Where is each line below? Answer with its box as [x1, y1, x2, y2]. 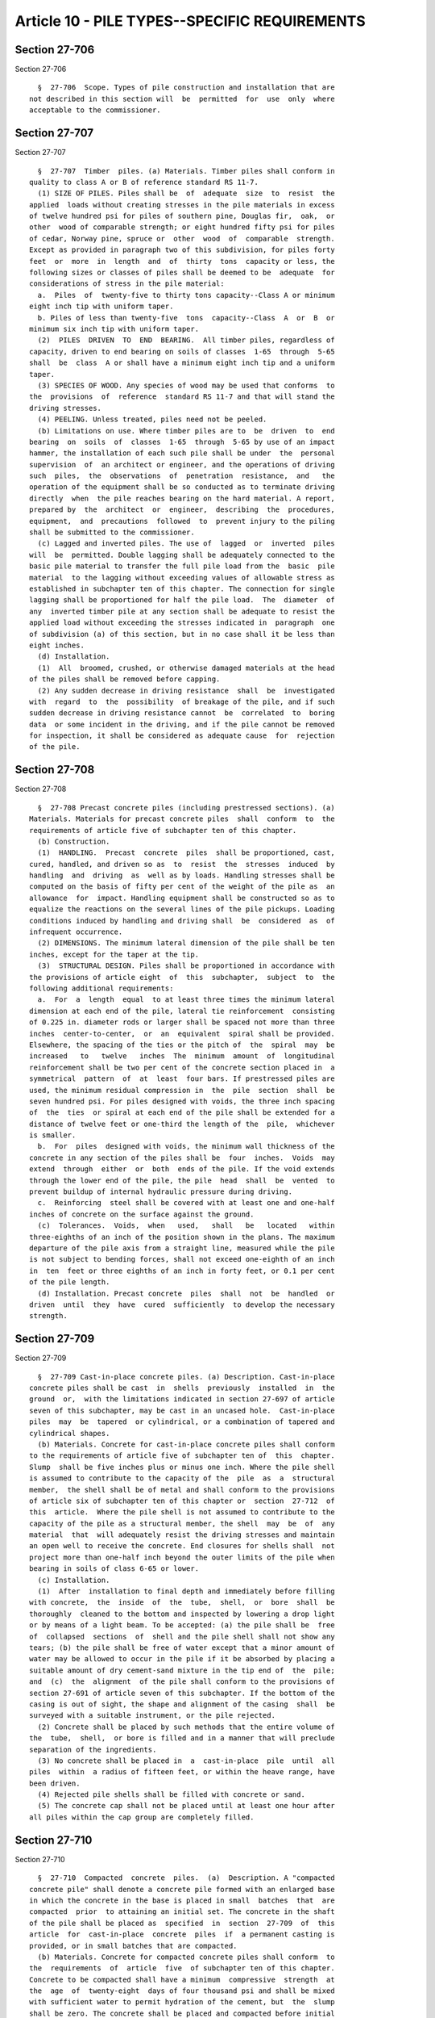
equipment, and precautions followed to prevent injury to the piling [29, 517, 335, 525]
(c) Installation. [37, 1575, 110, 1585]
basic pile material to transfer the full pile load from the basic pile [29, 562, 335, 571]
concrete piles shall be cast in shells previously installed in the [29, 1384, 335, 1392]
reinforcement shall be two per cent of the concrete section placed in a [29, 1062, 335, 1072]
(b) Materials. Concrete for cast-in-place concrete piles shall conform [37, 1439, 335, 1449]
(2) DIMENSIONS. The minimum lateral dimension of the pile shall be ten [37, 939, 335, 948]
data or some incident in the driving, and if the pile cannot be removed [29, 719, 335, 729]
